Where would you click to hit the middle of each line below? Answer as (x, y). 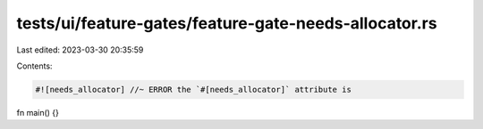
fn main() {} (38, 112)
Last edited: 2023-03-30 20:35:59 (80, 50)
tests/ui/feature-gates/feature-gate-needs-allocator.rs (227, 23)
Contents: (34, 66)
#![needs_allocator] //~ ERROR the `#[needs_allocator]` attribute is (194, 89)
